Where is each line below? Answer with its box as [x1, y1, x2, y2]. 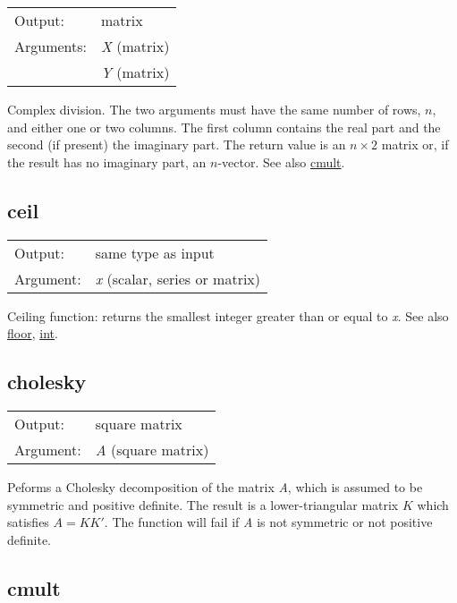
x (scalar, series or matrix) [95, 268, 261, 289]
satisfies [7, 513, 49, 531]
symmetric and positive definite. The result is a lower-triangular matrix [7, 495, 399, 514]
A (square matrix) [95, 438, 209, 460]
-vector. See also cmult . [217, 152, 345, 171]
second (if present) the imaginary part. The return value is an [7, 135, 346, 154]
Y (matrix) [101, 62, 170, 82]
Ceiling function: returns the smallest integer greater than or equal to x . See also [7, 306, 449, 325]
